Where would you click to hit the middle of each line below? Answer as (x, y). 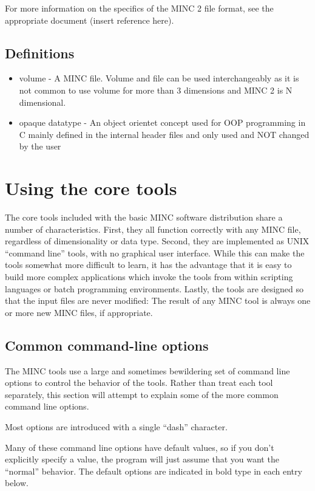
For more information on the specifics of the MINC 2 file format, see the (139, 8)
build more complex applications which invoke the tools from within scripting (149, 277)
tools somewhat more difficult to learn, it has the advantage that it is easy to (148, 265)
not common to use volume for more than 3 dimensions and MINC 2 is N (156, 90)
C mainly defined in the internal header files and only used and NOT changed (164, 134)
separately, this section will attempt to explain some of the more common (142, 394)
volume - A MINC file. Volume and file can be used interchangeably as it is (159, 78)
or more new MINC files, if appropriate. (79, 312)
